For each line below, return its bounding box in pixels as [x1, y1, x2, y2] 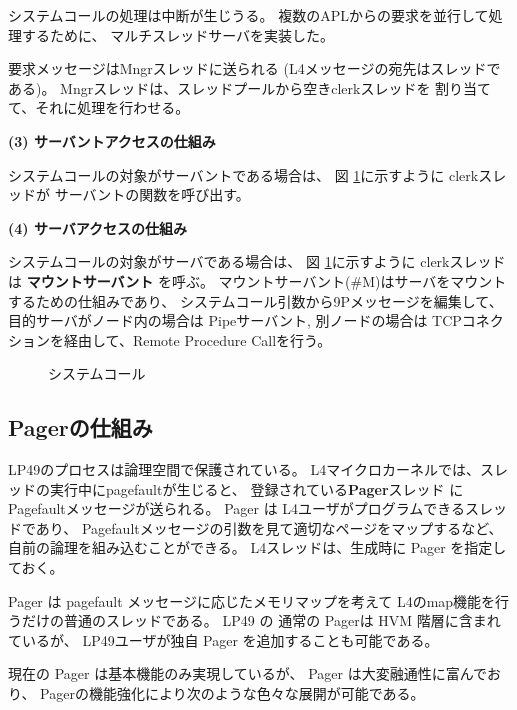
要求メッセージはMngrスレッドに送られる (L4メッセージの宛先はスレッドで [8, 58, 501, 79]
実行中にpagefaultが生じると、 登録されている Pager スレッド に [49, 478, 464, 499]
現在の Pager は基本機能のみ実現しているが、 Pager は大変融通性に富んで [8, 663, 487, 684]
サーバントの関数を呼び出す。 [54, 184, 250, 205]
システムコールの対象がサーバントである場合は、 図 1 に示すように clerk [8, 164, 479, 185]
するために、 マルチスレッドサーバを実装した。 [21, 24, 335, 45]
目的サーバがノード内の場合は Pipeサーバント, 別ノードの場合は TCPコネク [8, 310, 504, 331]
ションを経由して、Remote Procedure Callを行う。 [8, 329, 332, 350]
